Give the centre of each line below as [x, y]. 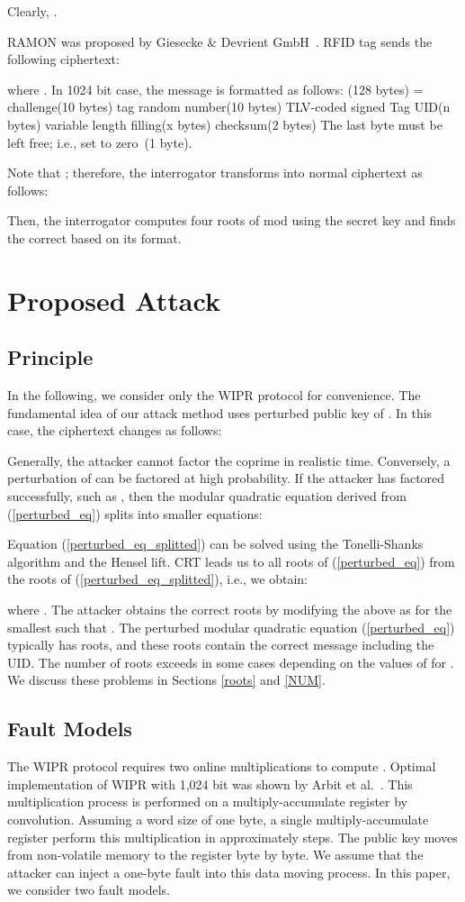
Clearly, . [32, 11]
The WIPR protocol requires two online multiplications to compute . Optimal [222, 766]
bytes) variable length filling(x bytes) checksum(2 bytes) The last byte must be [225, 124]
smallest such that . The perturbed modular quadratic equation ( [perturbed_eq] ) [231, 627]
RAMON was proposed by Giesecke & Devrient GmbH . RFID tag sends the [220, 41]
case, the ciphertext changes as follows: [115, 430]
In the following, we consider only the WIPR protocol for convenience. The [214, 395]
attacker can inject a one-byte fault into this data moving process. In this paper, [229, 872]
